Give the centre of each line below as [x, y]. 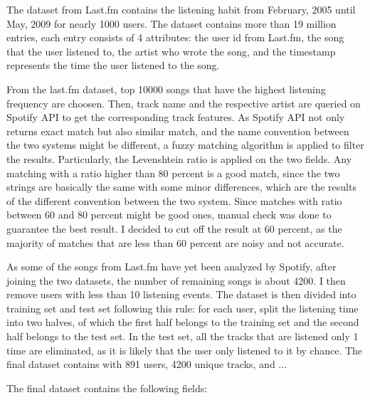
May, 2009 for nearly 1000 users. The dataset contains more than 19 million [171, 23]
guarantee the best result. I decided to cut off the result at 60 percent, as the [174, 228]
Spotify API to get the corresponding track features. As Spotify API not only [176, 117]
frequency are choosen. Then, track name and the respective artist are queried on [184, 103]
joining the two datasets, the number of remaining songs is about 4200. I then [176, 280]
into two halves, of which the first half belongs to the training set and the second [183, 322]
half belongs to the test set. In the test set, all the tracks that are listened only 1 [183, 336]
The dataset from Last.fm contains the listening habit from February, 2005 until [181, 9]
